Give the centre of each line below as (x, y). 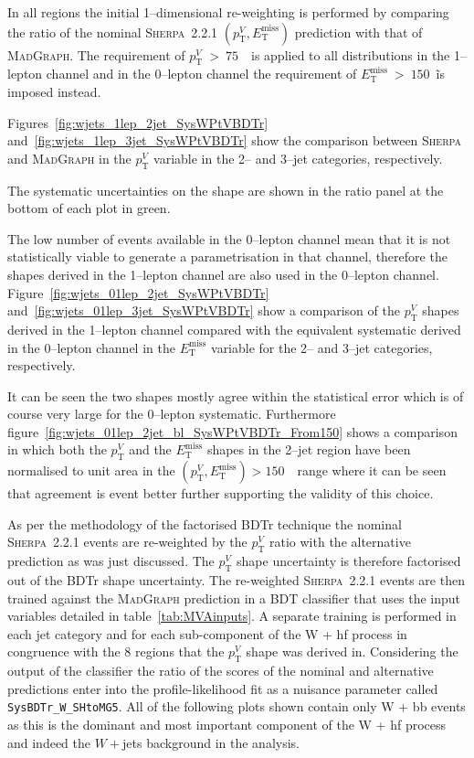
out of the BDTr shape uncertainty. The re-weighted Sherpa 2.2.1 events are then (236, 580)
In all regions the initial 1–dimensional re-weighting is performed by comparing (228, 12)
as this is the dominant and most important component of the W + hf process (227, 725)
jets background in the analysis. (211, 742)
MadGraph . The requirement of (96, 54)
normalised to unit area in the (91, 470)
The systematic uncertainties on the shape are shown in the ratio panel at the (226, 190)
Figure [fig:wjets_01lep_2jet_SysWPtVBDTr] (138, 292)
